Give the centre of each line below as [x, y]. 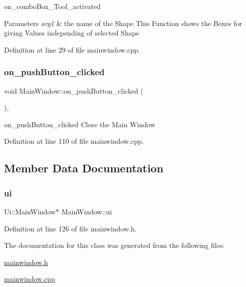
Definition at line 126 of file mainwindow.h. [70, 228]
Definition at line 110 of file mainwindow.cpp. [74, 141]
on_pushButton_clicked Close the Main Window [80, 124]
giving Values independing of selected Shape [72, 33]
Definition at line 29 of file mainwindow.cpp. [72, 49]
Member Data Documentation [84, 168]
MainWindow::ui [87, 211]
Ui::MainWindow [30, 211]
